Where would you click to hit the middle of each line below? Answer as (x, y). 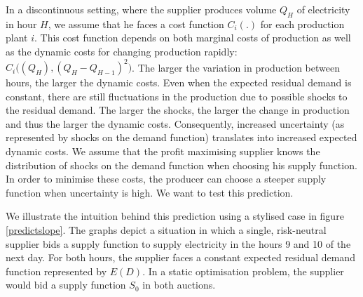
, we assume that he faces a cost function (136, 24)
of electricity (323, 9)
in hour (21, 24)
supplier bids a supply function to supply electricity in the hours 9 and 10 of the (178, 243)
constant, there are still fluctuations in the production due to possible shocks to (177, 96)
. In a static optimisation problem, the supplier (243, 271)
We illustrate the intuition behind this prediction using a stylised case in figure (175, 216)
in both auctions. (179, 285)
